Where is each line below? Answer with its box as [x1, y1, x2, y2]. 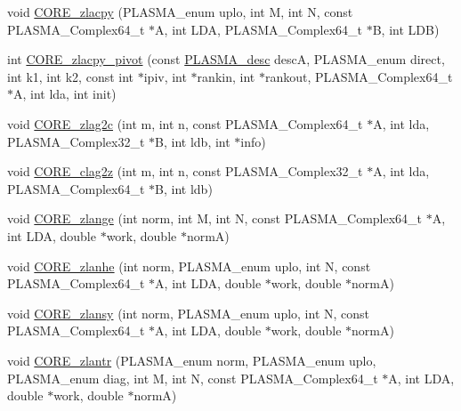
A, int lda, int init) [13, 85, 117, 103]
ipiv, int [143, 67, 187, 85]
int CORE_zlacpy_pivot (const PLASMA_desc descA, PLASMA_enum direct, [7, 50, 445, 68]
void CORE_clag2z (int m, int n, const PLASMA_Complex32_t [7, 162, 363, 181]
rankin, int [197, 67, 255, 85]
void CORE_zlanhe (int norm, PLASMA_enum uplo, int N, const [7, 256, 371, 275]
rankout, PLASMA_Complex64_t [264, 67, 453, 85]
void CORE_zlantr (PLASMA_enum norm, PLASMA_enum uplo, [7, 351, 376, 369]
